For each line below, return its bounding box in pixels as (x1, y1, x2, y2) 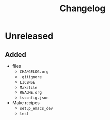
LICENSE (19, 80, 35, 85)
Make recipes (12, 100, 40, 106)
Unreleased (5, 30, 54, 42)
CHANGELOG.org (19, 69, 49, 74)
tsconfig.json (19, 95, 49, 100)
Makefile (19, 85, 38, 90)
